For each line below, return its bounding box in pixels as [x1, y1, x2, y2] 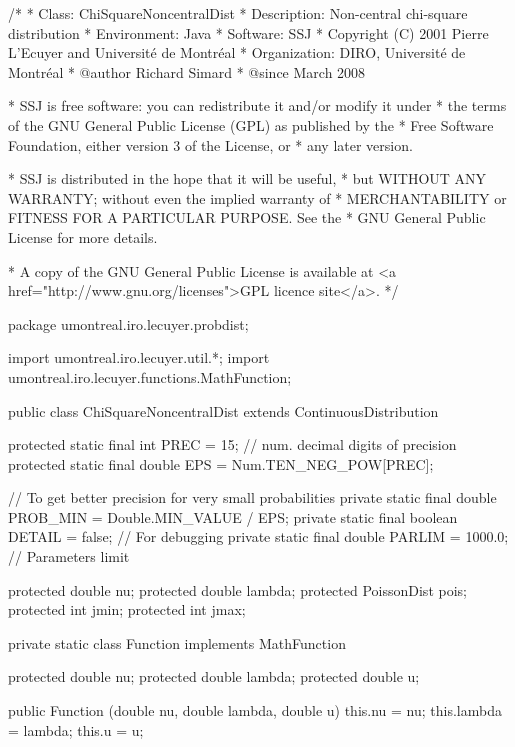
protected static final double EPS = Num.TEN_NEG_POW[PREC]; [8, 453, 434, 474]
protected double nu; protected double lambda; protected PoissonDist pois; [8, 579, 467, 600]
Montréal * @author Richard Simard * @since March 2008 [8, 61, 366, 82]
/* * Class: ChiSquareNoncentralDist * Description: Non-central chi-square [8, 3, 468, 23]
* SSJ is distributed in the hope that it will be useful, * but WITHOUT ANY [8, 168, 487, 189]
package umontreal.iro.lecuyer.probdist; [8, 313, 249, 334]
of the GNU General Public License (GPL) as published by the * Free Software [8, 114, 494, 135]
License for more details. [8, 226, 158, 247]
